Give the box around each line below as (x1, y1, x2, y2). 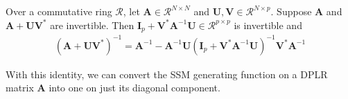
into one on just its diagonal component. (49, 80, 220, 95)
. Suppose (270, 4, 312, 18)
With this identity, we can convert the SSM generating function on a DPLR (6, 66, 328, 81)
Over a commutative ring (6, 4, 112, 18)
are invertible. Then (50, 17, 134, 32)
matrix (6, 80, 34, 95)
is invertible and (234, 17, 302, 32)
